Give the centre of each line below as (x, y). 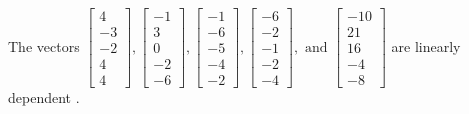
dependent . (44, 97)
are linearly (426, 45)
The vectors (44, 45)
